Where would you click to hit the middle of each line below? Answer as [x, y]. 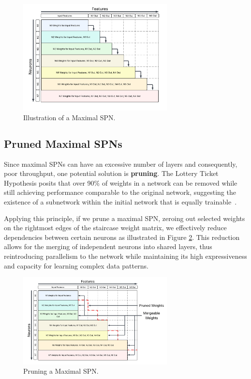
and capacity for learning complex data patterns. [76, 265]
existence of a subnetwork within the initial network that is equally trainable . [120, 202]
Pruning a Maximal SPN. [61, 371]
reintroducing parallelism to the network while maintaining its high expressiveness [125, 256]
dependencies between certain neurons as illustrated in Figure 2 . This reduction [122, 237]
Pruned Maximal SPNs [63, 143]
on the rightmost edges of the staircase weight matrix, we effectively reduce [115, 228]
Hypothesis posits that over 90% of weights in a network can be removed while [121, 182]
